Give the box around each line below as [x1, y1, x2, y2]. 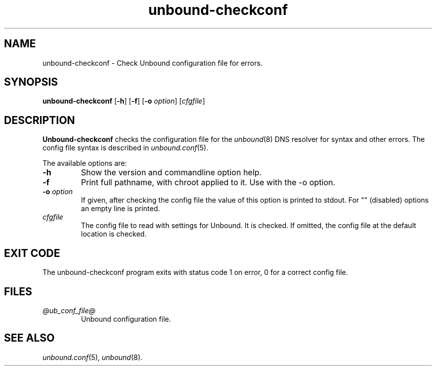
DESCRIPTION [4, 114, 75, 126]
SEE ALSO [4, 332, 55, 345]
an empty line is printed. [81, 204, 160, 213]
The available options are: [42, 159, 127, 168]
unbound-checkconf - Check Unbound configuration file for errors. [42, 58, 263, 67]
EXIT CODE [4, 247, 60, 259]
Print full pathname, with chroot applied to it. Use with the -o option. [81, 177, 335, 188]
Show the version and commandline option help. [81, 167, 262, 178]
